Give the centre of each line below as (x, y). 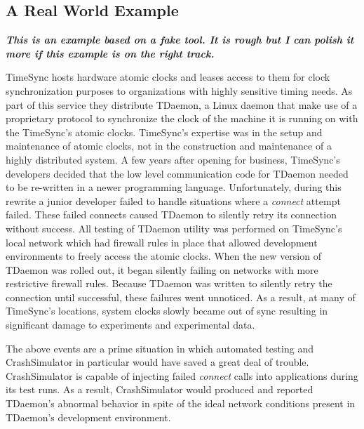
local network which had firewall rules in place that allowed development (162, 242)
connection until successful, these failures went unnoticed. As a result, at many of (181, 297)
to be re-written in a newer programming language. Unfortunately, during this (174, 187)
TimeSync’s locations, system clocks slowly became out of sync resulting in (167, 311)
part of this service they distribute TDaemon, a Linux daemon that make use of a (182, 104)
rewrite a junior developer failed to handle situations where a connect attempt (173, 200)
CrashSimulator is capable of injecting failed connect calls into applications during (182, 375)
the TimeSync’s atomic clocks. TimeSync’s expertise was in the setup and (164, 132)
